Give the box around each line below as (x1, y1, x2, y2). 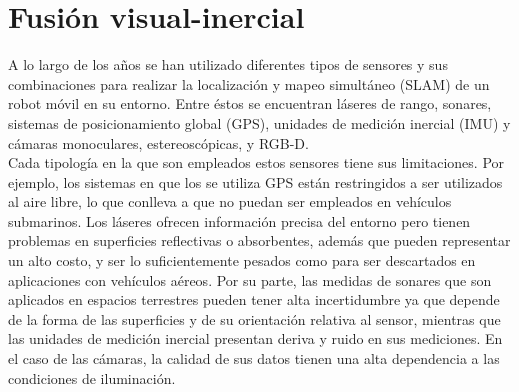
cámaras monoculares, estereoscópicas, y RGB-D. (8, 132, 309, 153)
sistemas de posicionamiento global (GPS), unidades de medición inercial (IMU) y (8, 112, 511, 133)
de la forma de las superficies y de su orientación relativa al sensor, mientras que (8, 308, 501, 329)
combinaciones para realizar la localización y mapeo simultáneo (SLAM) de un (8, 73, 490, 94)
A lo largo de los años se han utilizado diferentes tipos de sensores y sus (8, 54, 448, 75)
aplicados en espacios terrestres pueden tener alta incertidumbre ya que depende (8, 289, 500, 310)
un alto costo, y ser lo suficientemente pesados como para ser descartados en (8, 250, 476, 271)
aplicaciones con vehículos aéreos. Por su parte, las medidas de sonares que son (8, 269, 492, 290)
